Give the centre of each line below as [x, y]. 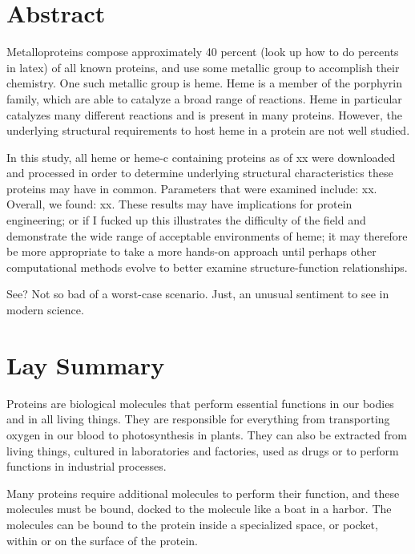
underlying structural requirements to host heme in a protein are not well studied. [208, 130]
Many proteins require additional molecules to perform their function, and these [203, 493]
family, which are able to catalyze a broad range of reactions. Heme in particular [204, 98]
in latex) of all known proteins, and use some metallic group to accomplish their [203, 67]
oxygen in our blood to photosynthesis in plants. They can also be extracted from [207, 434]
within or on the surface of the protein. [102, 540]
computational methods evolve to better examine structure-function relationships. [207, 267]
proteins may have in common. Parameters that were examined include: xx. [192, 188]
